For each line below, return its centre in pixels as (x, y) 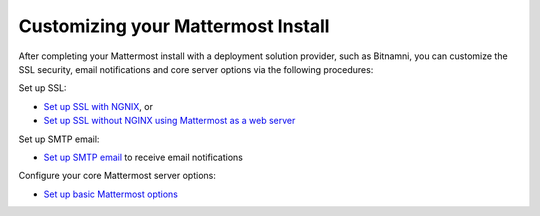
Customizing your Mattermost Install (174, 26)
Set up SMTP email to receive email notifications (143, 157)
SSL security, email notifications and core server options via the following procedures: (196, 69)
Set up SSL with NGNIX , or (98, 106)
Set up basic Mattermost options (111, 194)
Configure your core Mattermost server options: (117, 176)
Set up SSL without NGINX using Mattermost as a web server (169, 121)
